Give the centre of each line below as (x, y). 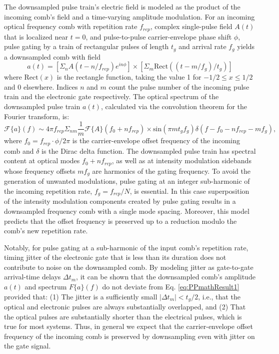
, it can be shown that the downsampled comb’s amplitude (166, 277)
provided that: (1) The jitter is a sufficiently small (81, 296)
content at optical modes (42, 160)
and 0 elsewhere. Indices (41, 86)
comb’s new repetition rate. (46, 231)
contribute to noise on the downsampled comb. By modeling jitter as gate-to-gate (129, 267)
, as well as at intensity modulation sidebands (181, 160)
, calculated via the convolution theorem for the (174, 106)
